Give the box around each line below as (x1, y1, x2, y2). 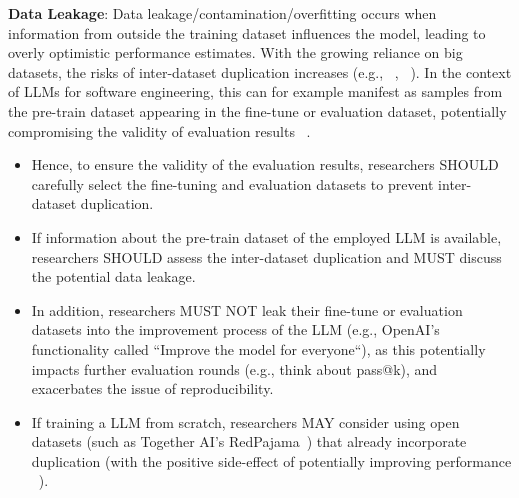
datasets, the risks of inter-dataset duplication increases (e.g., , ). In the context (8, 61, 512, 82)
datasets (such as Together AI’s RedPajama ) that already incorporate (31, 431, 467, 452)
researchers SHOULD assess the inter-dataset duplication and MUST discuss (31, 246, 502, 267)
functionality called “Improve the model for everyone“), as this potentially (31, 338, 486, 359)
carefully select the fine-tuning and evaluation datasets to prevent (31, 173, 434, 194)
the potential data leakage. (31, 266, 196, 287)
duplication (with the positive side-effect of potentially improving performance (31, 450, 512, 471)
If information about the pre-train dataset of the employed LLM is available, (31, 226, 502, 247)
